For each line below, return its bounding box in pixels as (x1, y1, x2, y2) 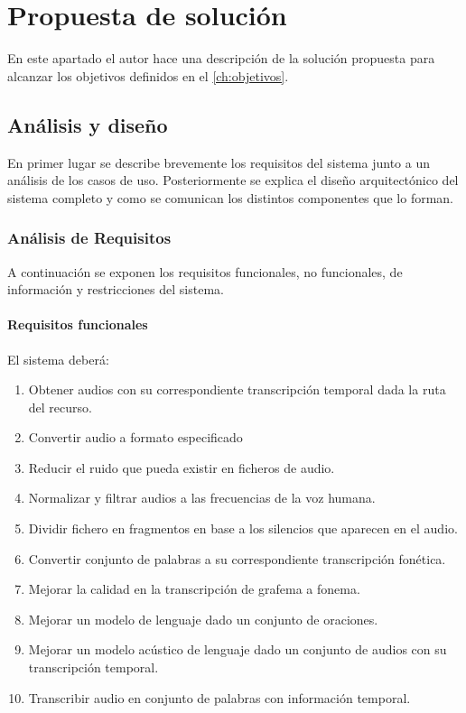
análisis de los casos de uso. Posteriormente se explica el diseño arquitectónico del (7, 171, 459, 190)
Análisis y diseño (7, 110, 168, 138)
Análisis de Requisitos (7, 227, 172, 249)
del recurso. (28, 397, 92, 416)
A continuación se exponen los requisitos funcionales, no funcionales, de (7, 262, 403, 281)
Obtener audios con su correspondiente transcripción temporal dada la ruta (28, 380, 446, 399)
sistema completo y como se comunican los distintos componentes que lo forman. (7, 188, 454, 207)
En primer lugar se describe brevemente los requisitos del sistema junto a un (7, 153, 430, 171)
